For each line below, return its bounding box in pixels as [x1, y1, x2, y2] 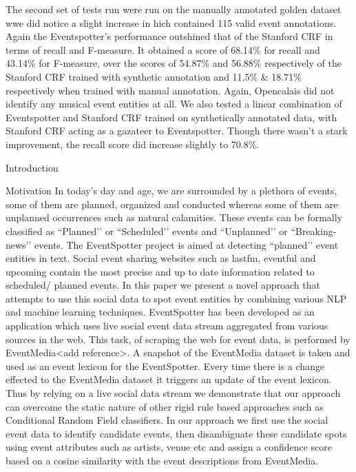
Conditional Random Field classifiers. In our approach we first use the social [6, 413, 328, 427]
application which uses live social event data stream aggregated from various [6, 318, 328, 333]
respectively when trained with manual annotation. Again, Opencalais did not [6, 83, 335, 97]
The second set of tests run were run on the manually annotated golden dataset [6, 2, 342, 16]
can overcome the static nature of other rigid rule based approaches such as [6, 399, 324, 413]
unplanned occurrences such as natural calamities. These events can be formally [6, 210, 343, 225]
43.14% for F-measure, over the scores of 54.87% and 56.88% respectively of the [6, 56, 342, 70]
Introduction [6, 160, 59, 174]
